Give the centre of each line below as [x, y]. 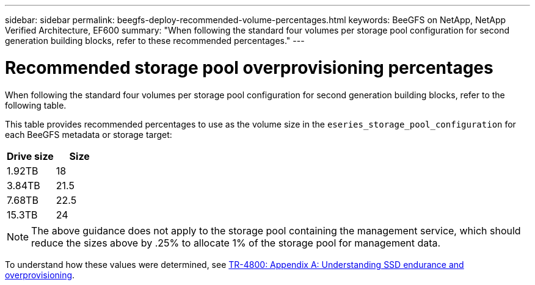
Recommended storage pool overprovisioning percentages [249, 67]
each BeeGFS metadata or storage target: [89, 134]
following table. [36, 105]
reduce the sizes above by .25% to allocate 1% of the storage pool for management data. [236, 243]
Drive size [30, 156]
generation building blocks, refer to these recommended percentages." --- [155, 41]
